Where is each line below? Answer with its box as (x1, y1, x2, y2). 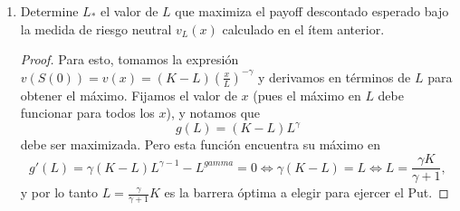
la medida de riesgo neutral (20, 19, 172, 38)
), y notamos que (166, 103, 261, 122)
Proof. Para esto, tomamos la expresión (20, 50, 239, 69)
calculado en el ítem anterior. (222, 19, 385, 38)
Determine (20, 2, 79, 20)
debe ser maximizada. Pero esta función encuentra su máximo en (20, 135, 380, 154)
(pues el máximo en (253, 85, 361, 104)
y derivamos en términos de (258, 67, 411, 86)
